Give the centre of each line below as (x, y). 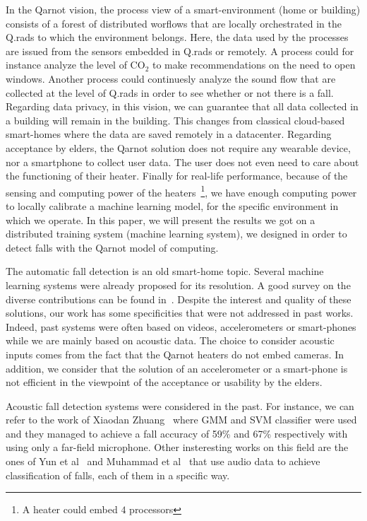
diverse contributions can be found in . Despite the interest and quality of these (179, 299)
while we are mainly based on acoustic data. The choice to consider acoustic (170, 340)
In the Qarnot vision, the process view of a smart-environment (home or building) (183, 9)
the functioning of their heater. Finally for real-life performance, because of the (177, 176)
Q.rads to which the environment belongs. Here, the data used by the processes (177, 37)
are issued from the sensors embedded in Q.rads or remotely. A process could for (180, 51)
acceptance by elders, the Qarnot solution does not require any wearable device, (178, 147)
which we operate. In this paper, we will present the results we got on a (161, 219)
